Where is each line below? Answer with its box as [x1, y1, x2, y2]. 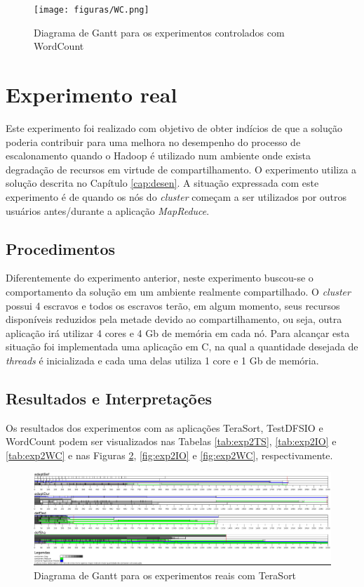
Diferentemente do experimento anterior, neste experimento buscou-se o [6, 270, 314, 285]
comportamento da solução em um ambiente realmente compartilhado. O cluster [6, 284, 351, 298]
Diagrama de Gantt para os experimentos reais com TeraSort [34, 567, 297, 582]
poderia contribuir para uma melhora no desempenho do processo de [6, 134, 301, 149]
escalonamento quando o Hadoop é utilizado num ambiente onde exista [6, 148, 311, 163]
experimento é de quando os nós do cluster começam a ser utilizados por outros [6, 189, 347, 204]
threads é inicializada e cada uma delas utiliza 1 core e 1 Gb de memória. [6, 352, 319, 367]
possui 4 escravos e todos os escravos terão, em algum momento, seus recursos [6, 298, 340, 312]
